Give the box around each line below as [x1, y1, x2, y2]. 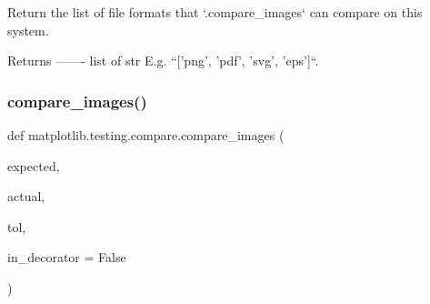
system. [7, 20, 49, 39]
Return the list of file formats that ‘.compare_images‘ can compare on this [7, 3, 423, 21]
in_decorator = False [7, 248, 126, 267]
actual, [7, 187, 45, 206]
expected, [7, 156, 60, 175]
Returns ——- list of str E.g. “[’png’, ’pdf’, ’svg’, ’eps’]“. [7, 51, 319, 70]
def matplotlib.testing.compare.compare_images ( [7, 126, 285, 144]
